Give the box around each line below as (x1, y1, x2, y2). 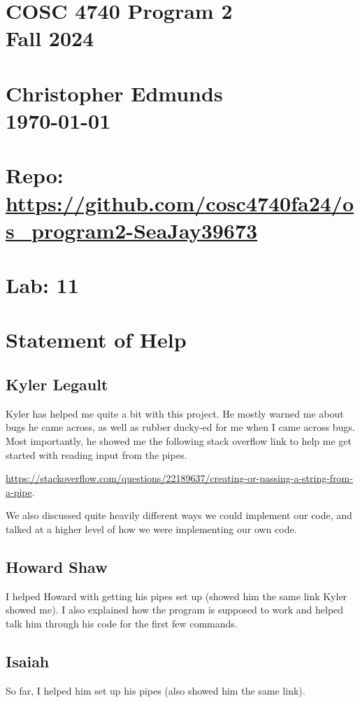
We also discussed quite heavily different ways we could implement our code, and (6, 508, 352, 523)
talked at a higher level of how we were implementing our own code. (6, 521, 297, 536)
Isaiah (6, 650, 50, 672)
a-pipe (6, 484, 32, 499)
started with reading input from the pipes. (6, 447, 187, 462)
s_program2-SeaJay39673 (6, 215, 258, 244)
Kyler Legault (6, 374, 108, 395)
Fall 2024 (6, 24, 94, 52)
